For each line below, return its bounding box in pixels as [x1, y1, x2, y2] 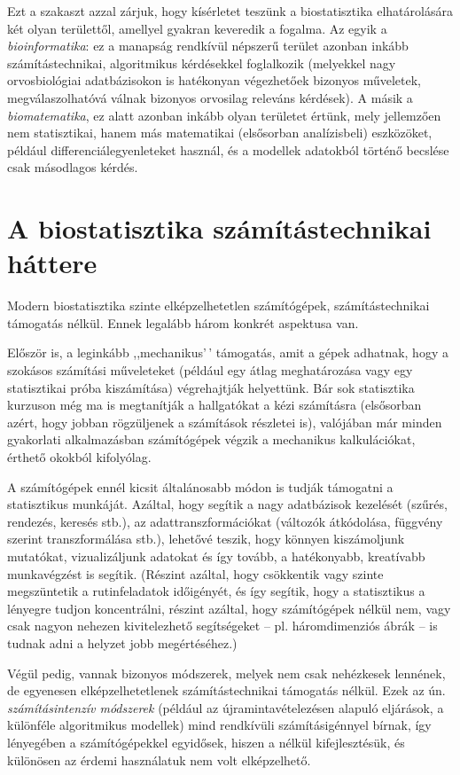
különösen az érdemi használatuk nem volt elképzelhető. [7, 750, 311, 769]
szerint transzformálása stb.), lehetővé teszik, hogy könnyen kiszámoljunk [7, 529, 405, 548]
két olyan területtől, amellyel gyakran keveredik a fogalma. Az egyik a [7, 19, 387, 37]
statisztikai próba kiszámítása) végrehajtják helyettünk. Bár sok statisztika [7, 378, 415, 396]
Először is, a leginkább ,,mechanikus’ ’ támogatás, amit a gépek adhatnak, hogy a [7, 343, 448, 362]
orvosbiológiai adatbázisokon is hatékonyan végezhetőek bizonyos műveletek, [7, 71, 421, 90]
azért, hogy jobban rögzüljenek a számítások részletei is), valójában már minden [7, 412, 442, 431]
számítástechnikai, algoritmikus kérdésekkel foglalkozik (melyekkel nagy [7, 53, 396, 72]
